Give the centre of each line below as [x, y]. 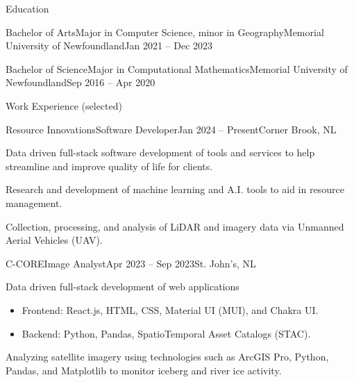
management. [34, 202]
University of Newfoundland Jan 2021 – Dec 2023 [109, 45]
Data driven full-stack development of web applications [123, 286]
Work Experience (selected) [64, 105]
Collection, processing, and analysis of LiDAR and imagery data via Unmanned [175, 226]
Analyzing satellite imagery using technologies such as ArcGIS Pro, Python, [167, 357]
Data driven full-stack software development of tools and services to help [160, 152]
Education [27, 8]
